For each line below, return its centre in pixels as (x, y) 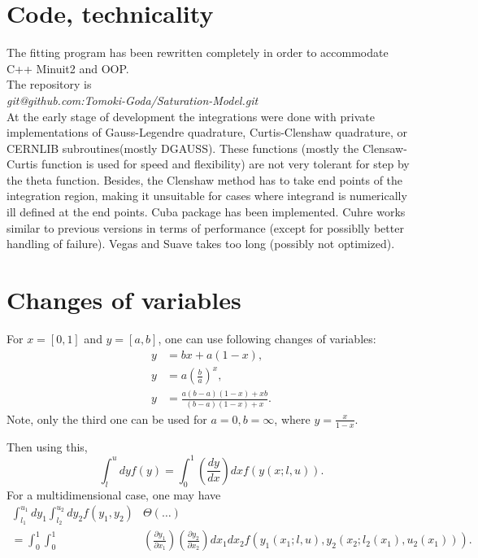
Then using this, (47, 446)
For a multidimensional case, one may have (114, 494)
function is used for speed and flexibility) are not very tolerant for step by (225, 164)
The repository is (49, 84)
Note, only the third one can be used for (107, 418)
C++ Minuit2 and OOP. (68, 68)
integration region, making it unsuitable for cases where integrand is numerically (207, 196)
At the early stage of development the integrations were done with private (191, 116)
